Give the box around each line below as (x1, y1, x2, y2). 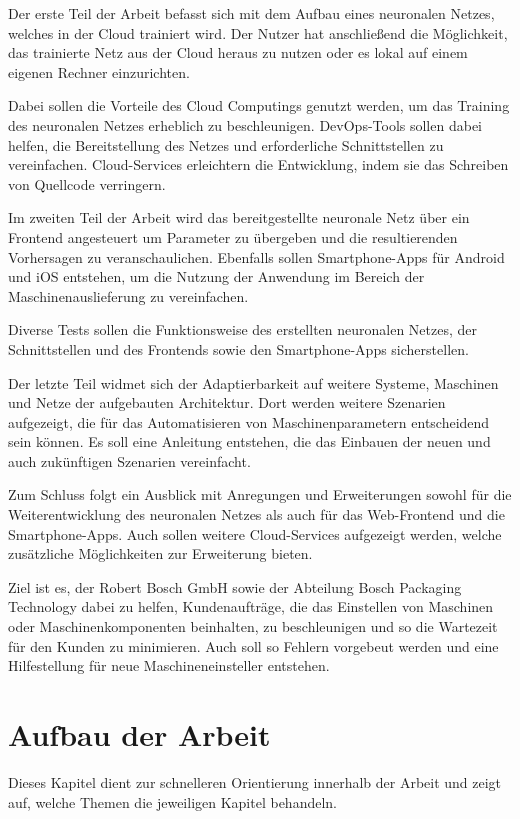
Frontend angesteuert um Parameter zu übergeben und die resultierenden (8, 226, 458, 247)
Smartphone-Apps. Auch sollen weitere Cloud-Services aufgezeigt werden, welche (8, 523, 502, 544)
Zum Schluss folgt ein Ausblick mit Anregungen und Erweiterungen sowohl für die (8, 484, 512, 505)
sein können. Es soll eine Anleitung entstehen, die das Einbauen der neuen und (8, 431, 491, 452)
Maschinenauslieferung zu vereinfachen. (8, 285, 249, 306)
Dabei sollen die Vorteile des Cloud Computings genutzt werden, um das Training (8, 95, 510, 116)
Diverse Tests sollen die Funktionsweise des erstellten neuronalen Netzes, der (8, 319, 478, 340)
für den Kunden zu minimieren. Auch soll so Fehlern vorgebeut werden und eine (8, 635, 499, 656)
